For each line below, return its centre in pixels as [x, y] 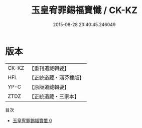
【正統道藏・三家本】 [54, 96]
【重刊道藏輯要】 [49, 68]
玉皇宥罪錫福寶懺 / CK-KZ [84, 10]
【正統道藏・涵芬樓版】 [56, 77]
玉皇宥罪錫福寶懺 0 [32, 120]
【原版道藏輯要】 [49, 87]
